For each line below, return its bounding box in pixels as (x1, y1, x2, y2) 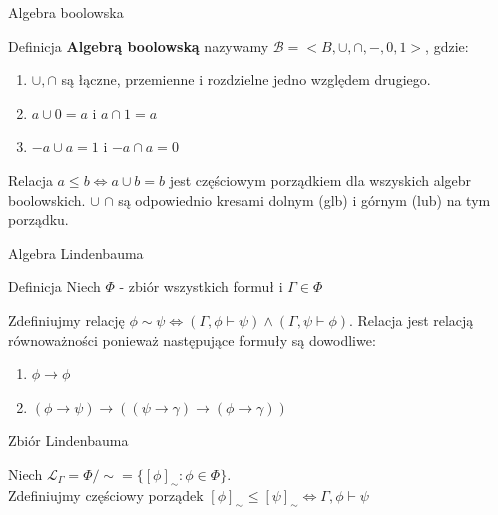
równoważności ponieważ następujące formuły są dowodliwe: (8, 329, 376, 350)
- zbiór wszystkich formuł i (119, 276, 283, 297)
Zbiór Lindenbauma (8, 430, 129, 451)
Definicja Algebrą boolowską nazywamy (8, 35, 269, 56)
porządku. (8, 209, 69, 230)
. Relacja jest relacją (349, 309, 474, 330)
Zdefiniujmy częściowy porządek (8, 484, 204, 505)
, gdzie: (425, 35, 469, 56)
